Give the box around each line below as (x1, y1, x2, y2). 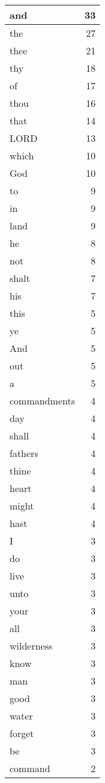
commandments (10, 394, 75, 407)
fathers (10, 446, 38, 460)
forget (10, 726, 34, 740)
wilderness (10, 639, 53, 653)
